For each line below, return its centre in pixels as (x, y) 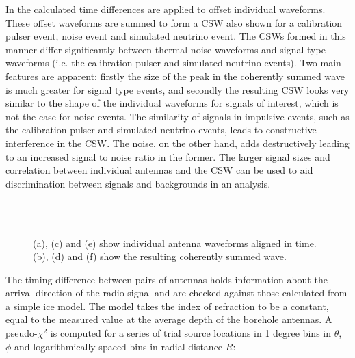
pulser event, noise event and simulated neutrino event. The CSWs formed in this (176, 36)
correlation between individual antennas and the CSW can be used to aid (159, 170)
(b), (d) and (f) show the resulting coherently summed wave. (160, 256)
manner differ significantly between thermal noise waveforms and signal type (166, 49)
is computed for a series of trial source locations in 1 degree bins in (190, 333)
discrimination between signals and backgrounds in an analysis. (138, 183)
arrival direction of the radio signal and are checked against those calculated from (176, 293)
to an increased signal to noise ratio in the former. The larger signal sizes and (168, 156)
